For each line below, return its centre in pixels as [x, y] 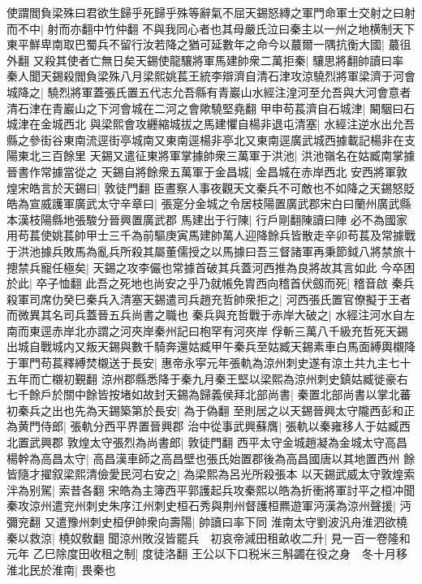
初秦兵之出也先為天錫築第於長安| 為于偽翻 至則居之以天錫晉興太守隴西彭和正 [211, 410]
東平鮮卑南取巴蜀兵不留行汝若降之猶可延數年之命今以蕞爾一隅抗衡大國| [196, 44]
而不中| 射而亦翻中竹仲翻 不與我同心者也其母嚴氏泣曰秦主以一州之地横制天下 [211, 28]
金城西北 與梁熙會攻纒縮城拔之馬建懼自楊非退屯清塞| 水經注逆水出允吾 [228, 124]
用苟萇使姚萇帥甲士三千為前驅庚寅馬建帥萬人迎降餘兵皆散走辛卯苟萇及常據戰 [211, 235]
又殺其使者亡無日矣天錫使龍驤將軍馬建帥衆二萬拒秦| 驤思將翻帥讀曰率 [218, 60]
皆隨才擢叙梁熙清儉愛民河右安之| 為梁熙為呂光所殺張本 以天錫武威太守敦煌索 [211, 474]
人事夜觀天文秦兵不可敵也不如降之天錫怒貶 [301, 187]
